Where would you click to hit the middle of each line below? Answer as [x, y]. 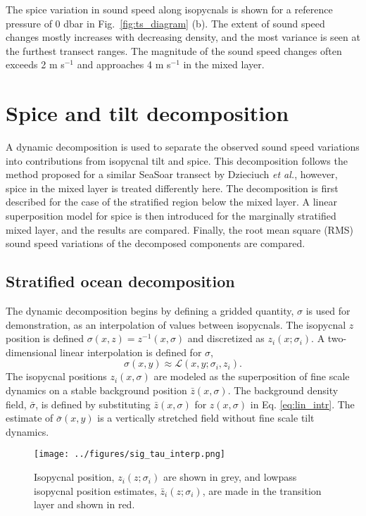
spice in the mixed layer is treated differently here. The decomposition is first [172, 188]
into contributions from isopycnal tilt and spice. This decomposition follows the [177, 160]
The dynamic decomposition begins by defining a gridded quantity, [150, 311]
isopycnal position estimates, [95, 490]
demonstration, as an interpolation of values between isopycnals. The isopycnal [176, 324]
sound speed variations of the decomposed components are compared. [156, 243]
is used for [328, 311]
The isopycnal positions [56, 376]
